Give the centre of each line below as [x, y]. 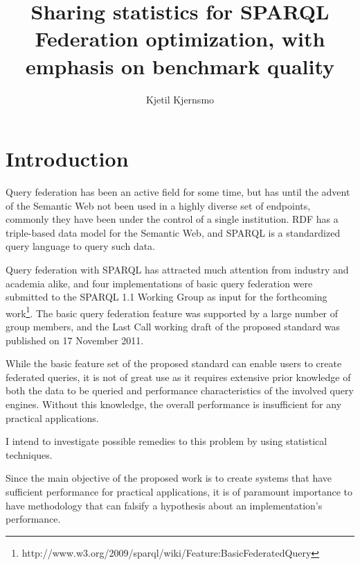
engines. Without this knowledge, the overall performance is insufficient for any [174, 404]
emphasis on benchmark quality [180, 66]
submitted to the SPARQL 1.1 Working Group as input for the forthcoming [166, 297]
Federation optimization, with [180, 39]
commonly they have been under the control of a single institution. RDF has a [172, 219]
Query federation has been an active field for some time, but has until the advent [178, 192]
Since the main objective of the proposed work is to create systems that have [169, 478]
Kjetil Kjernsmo [180, 99]
